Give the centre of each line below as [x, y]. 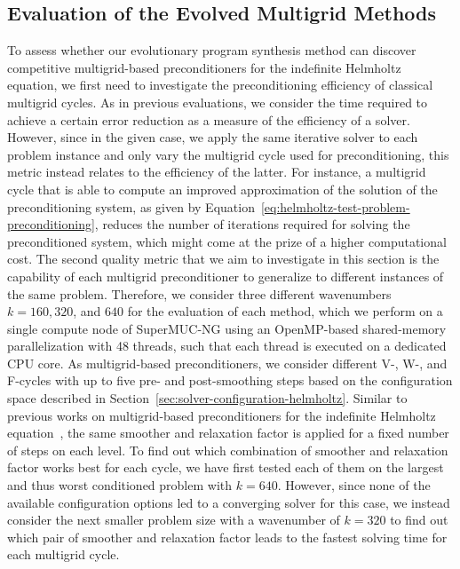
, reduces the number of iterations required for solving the [252, 224]
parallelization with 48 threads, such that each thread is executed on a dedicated [227, 346]
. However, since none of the [354, 485]
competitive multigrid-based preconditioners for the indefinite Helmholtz [204, 67]
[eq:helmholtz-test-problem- [335, 206]
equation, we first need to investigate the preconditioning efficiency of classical [220, 85]
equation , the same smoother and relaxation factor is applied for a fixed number [228, 433]
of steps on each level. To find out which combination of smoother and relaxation [228, 450]
